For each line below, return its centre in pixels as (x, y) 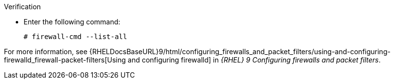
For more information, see (46, 52)
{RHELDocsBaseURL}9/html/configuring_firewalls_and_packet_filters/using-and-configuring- (240, 52)
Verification (23, 7)
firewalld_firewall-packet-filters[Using (65, 60)
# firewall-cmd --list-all (75, 37)
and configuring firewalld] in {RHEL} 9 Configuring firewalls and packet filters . (254, 60)
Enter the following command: (72, 22)
